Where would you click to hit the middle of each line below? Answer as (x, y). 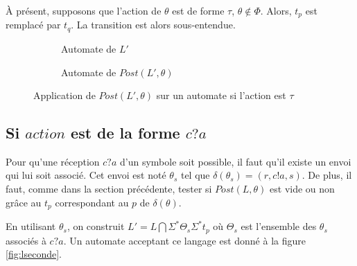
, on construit (96, 226)
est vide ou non (302, 189)
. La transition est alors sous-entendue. (153, 25)
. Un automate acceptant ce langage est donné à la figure (184, 240)
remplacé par (33, 25)
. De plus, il (327, 175)
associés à (26, 240)
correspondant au (92, 202)
